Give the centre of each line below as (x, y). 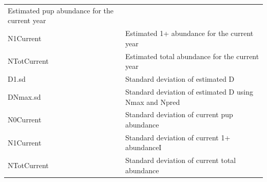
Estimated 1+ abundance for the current (189, 33)
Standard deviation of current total (181, 160)
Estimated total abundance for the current (192, 56)
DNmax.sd (24, 96)
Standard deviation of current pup (179, 114)
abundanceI (144, 147)
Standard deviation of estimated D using (189, 91)
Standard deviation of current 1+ (178, 137)
